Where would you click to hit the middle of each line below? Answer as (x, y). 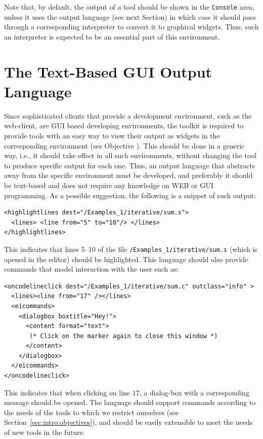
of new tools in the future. (45, 432)
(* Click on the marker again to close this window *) (124, 336)
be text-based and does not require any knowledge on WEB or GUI (109, 185)
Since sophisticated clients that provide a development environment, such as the (128, 115)
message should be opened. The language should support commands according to (130, 402)
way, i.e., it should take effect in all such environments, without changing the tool (130, 155)
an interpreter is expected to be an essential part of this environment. (112, 36)
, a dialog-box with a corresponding (194, 392)
